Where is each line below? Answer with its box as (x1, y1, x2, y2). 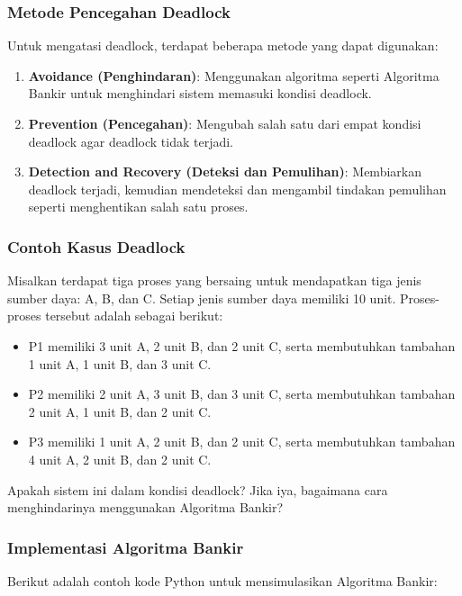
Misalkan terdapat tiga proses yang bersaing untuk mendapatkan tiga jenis (7, 271, 421, 290)
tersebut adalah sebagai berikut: (45, 306, 223, 325)
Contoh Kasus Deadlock (7, 235, 186, 257)
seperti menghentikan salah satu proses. (28, 197, 249, 216)
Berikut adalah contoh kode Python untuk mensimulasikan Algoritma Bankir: (7, 571, 438, 590)
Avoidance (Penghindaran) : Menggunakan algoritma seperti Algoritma (28, 66, 439, 85)
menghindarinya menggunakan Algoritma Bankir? (7, 498, 284, 517)
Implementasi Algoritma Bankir (7, 536, 244, 558)
